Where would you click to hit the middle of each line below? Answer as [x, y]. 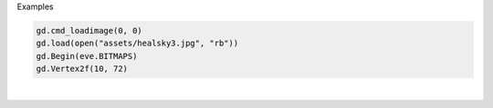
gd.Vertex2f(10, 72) [82, 69]
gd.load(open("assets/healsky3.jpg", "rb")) [137, 44]
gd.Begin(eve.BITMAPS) [87, 56]
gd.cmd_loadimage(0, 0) [89, 30]
